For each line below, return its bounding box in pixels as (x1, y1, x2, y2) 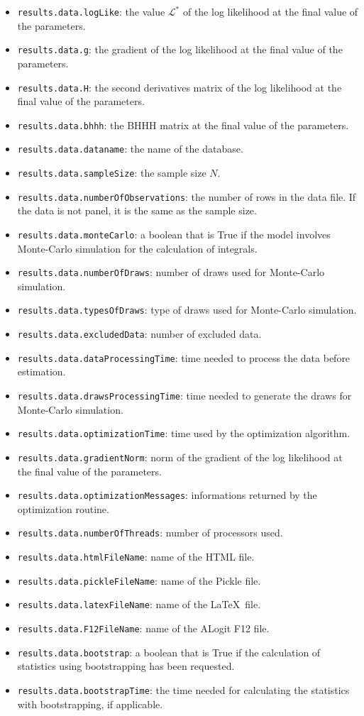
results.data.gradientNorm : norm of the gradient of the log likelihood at (17, 449, 343, 464)
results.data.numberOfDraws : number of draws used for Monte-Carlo (17, 265, 325, 280)
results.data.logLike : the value (17, 4, 165, 18)
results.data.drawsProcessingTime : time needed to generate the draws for (17, 388, 352, 403)
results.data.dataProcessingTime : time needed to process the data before (17, 350, 351, 365)
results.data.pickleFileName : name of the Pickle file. (17, 573, 261, 588)
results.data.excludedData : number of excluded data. (17, 326, 262, 341)
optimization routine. (17, 501, 109, 516)
